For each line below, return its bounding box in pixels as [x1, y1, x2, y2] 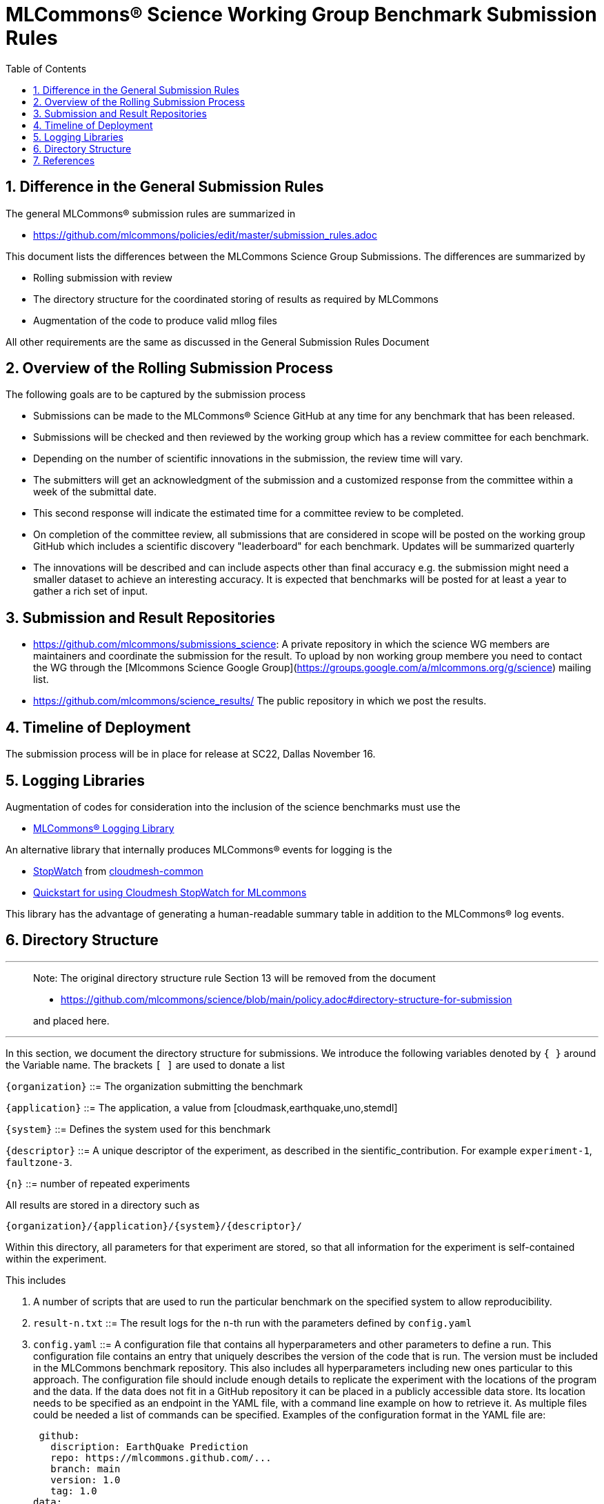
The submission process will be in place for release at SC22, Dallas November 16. [6, 748, 376, 760]
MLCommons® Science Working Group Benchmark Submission [6, 3, 597, 26]
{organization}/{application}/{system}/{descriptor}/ [6, 1220, 302, 1231]
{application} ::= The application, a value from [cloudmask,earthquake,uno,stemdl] [6, 1101, 398, 1114]
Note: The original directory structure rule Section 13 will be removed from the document [33, 971, 436, 984]
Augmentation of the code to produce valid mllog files [33, 314, 277, 326]
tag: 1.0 [50, 1485, 97, 1496]
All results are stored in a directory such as [6, 1198, 200, 1211]
